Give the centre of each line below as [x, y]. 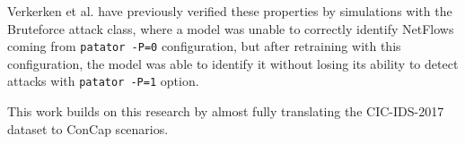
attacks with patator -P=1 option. [103, 81]
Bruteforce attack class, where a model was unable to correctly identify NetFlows [231, 28]
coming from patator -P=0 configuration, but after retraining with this [204, 46]
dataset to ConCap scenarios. [88, 128]
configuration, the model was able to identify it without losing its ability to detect [233, 63]
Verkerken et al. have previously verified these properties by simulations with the [230, 11]
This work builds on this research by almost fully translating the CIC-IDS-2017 [226, 111]
